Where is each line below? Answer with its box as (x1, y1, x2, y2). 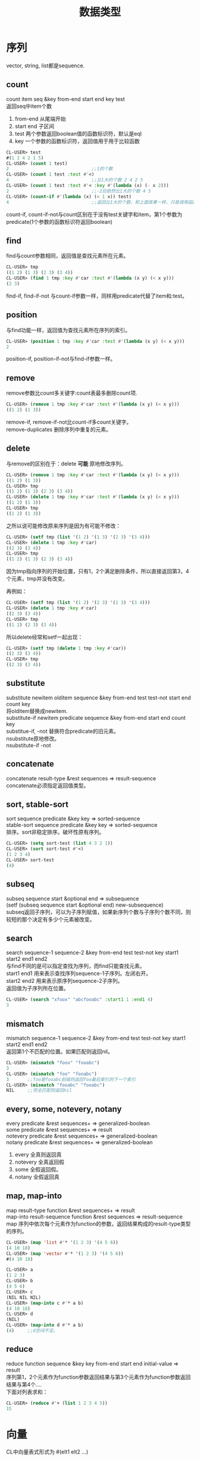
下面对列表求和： (6, 1388, 48, 1395)
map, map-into (6, 1191, 62, 1201)
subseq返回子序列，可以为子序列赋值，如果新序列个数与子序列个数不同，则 (6, 908, 192, 916)
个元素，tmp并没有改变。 (6, 575, 68, 582)
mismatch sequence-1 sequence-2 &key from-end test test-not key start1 (6, 1035, 186, 1042)
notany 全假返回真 (14, 1173, 60, 1180)
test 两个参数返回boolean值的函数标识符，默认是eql (14, 130, 142, 137)
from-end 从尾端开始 (14, 115, 67, 122)
